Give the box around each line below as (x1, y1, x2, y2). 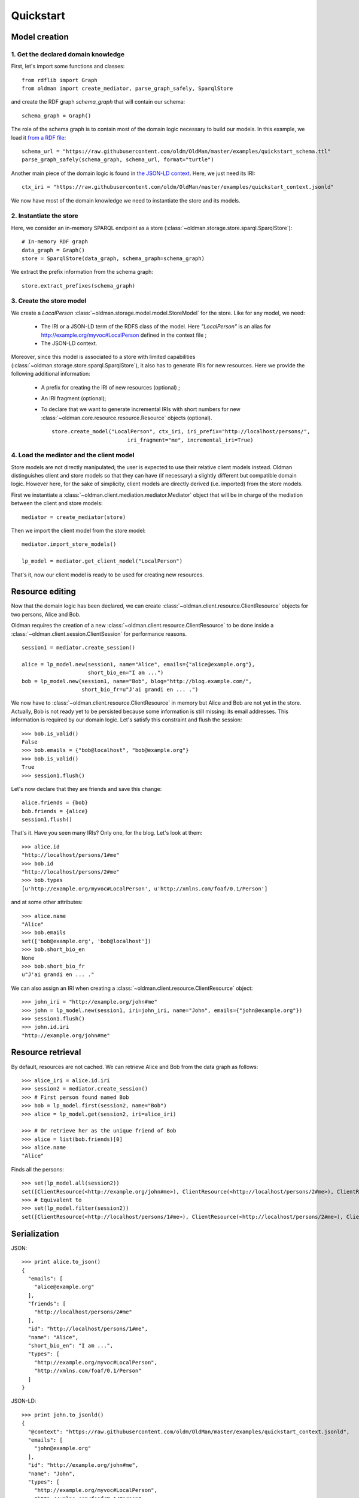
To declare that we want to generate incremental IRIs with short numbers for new (41, 406, 241, 413)
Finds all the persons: (11, 1165, 64, 1173)
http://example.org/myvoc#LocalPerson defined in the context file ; (41, 331, 207, 339)
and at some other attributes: (11, 899, 83, 906)
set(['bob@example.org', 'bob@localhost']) (22, 938, 151, 944)
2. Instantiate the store (11, 212, 79, 220)
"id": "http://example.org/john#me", (28, 1462, 139, 1469)
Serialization (11, 1228, 59, 1239)
